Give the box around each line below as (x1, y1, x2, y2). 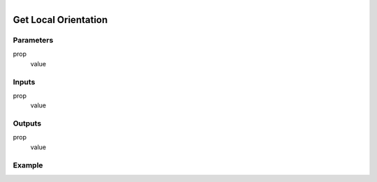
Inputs (13, 77, 36, 86)
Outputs (13, 119, 42, 128)
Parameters (13, 35, 54, 45)
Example (13, 160, 43, 170)
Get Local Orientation (13, 14, 108, 26)
